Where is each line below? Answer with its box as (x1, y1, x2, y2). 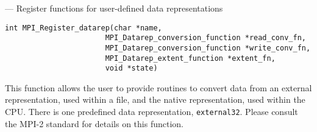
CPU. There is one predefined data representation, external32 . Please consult (5, 105, 298, 118)
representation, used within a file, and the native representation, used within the (5, 93, 305, 106)
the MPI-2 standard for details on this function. (5, 117, 183, 130)
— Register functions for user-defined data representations (5, 2, 223, 14)
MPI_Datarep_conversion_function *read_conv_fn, (105, 33, 306, 43)
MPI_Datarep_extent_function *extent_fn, (105, 54, 276, 63)
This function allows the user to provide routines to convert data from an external (5, 81, 312, 94)
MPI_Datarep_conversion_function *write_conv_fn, (105, 43, 311, 52)
